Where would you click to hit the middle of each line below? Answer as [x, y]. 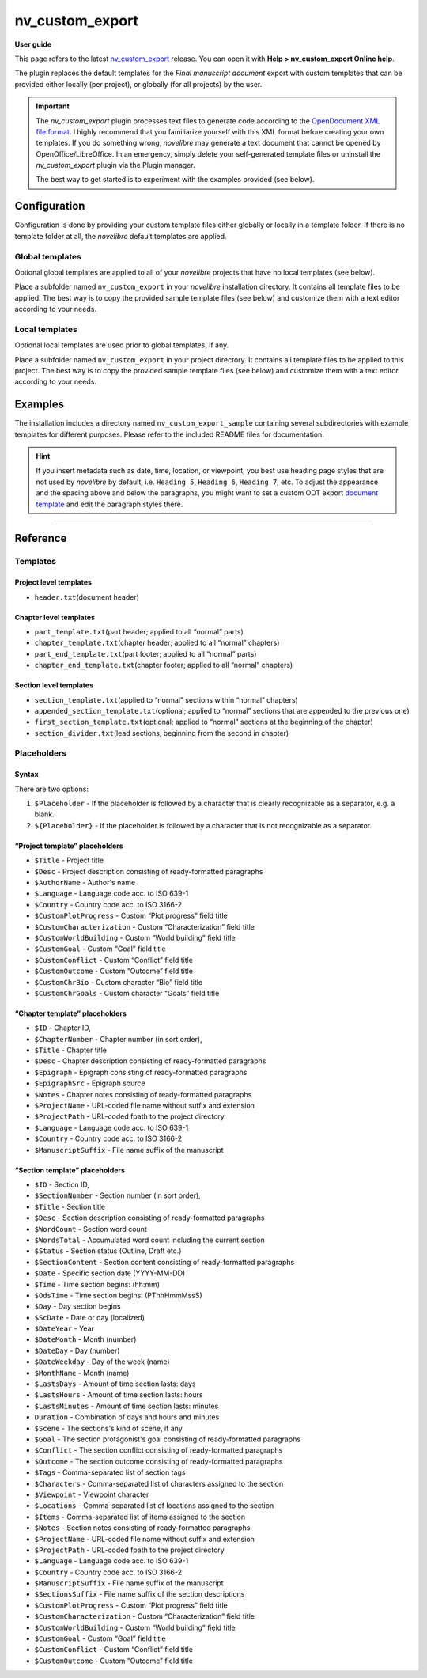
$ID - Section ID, [62, 1184]
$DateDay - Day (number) [77, 1350]
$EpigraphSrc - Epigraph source [90, 1083]
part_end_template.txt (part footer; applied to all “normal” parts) [145, 653]
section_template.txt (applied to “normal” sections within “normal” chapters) [166, 699]
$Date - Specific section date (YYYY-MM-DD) [110, 1273]
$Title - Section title [70, 1206]
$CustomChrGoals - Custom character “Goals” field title [127, 993]
